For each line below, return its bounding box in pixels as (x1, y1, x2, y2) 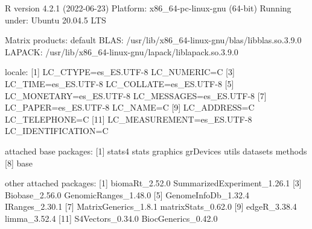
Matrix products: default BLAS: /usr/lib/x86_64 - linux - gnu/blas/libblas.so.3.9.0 (5, 34, 302, 46)
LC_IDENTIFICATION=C (5, 124, 109, 137)
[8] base (5, 156, 33, 169)
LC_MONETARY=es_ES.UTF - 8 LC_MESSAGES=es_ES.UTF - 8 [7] (5, 89, 267, 102)
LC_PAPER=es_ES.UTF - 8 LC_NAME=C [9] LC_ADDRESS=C (5, 101, 255, 114)
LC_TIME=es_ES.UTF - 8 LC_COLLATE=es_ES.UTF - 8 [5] (5, 77, 234, 90)
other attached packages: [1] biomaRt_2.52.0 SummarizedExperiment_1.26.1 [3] (5, 177, 302, 189)
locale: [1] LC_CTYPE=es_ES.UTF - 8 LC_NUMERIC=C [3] (5, 66, 235, 78)
